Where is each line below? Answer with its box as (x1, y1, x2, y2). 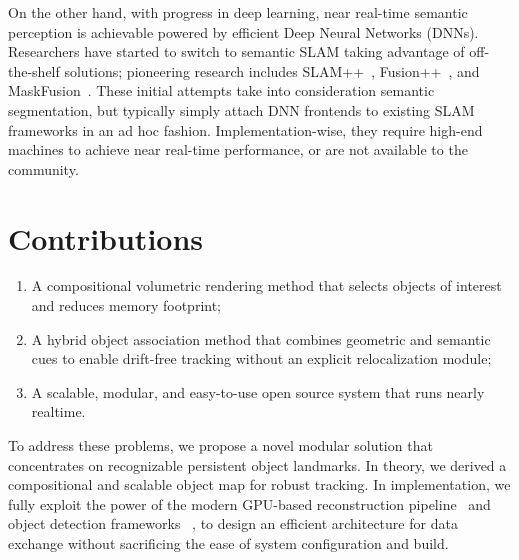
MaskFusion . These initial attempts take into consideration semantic (8, 80, 435, 101)
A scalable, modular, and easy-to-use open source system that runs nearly (31, 381, 485, 402)
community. (8, 158, 79, 179)
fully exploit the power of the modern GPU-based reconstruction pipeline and (8, 493, 491, 514)
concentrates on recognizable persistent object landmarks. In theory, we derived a (8, 454, 507, 475)
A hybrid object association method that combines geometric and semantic (31, 328, 491, 349)
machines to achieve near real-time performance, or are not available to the (8, 139, 468, 160)
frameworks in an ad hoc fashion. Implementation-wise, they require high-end (8, 119, 483, 140)
